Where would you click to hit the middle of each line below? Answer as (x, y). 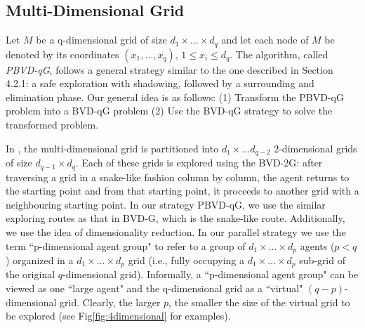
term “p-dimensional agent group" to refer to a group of (126, 245)
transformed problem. (52, 125)
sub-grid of (322, 260)
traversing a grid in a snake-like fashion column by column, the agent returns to (178, 177)
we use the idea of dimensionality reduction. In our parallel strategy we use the (176, 231)
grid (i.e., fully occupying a (186, 260)
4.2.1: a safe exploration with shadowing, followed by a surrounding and (160, 83)
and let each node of (265, 40)
